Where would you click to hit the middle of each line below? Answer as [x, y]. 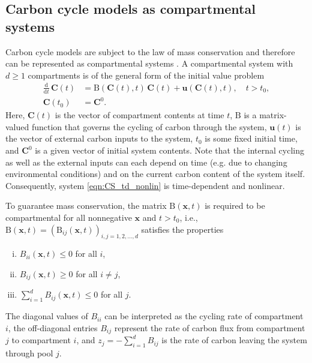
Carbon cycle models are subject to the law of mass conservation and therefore [150, 51]
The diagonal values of [47, 316]
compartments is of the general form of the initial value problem [146, 75]
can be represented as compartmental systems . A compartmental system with [149, 63]
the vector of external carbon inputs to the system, [99, 138]
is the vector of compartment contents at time [139, 115]
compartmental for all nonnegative [69, 217]
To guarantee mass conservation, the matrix [86, 205]
